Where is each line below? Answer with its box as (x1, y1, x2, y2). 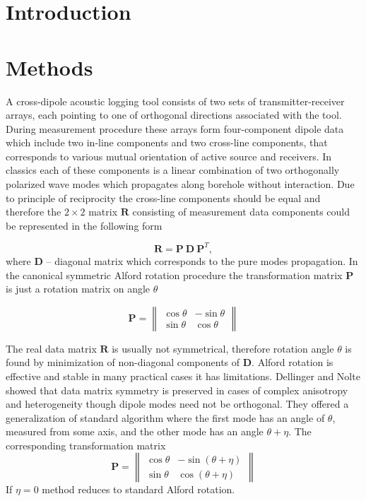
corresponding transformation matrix (6, 437, 166, 452)
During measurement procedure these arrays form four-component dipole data (6, 121, 344, 136)
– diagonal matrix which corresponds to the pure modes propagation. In (46, 253, 358, 268)
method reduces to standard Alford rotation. (42, 482, 235, 497)
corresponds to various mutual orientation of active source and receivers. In (6, 148, 332, 163)
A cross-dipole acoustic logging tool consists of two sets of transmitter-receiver (6, 93, 345, 108)
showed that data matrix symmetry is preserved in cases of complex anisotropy (6, 382, 348, 397)
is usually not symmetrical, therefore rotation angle (112, 341, 334, 355)
